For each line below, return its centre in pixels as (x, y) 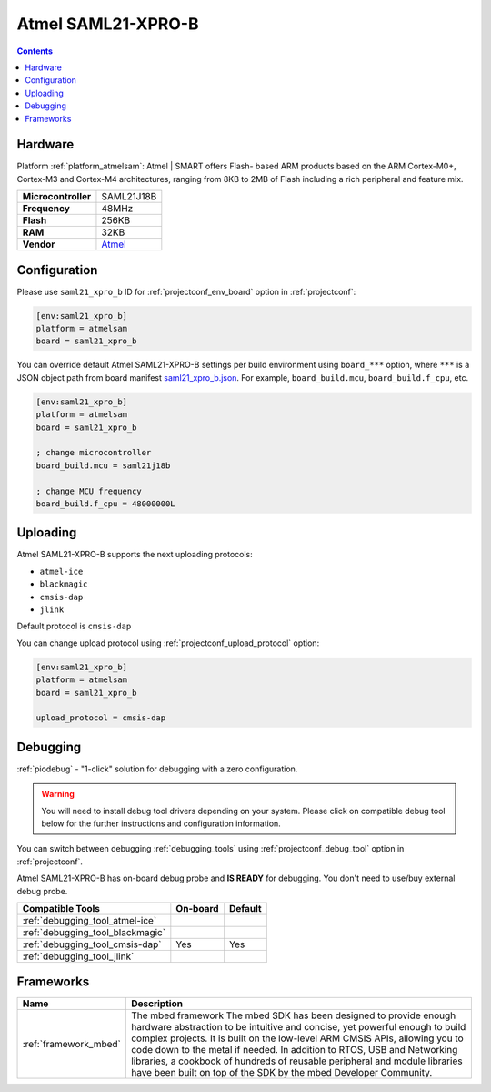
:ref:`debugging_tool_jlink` (78, 956)
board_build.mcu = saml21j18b (103, 465)
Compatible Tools (61, 908)
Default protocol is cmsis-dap (74, 626)
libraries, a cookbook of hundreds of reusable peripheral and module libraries (296, 1061)
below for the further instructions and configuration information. (161, 823)
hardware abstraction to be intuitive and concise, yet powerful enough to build (298, 1027)
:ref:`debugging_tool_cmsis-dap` (92, 944)
